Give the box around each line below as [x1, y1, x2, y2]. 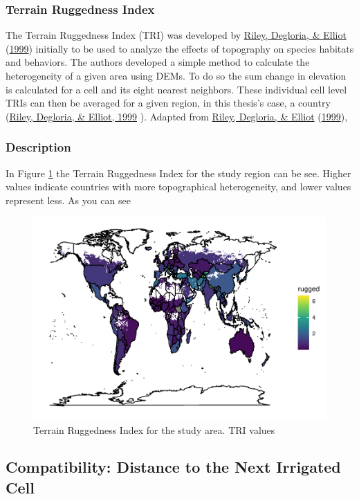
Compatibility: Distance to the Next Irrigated [6, 456, 341, 478]
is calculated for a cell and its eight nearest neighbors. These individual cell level [6, 82, 347, 96]
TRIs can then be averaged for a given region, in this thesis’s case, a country [6, 96, 331, 110]
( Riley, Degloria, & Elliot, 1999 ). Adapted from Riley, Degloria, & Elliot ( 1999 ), [6, 109, 348, 123]
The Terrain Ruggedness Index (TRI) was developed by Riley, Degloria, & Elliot [6, 28, 347, 42]
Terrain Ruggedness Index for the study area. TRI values [33, 422, 275, 437]
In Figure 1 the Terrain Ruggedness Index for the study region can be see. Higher [6, 165, 351, 180]
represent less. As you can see [6, 192, 131, 207]
